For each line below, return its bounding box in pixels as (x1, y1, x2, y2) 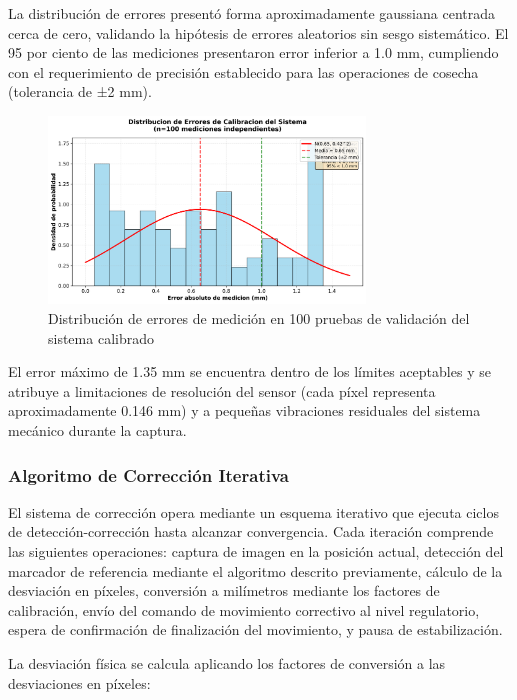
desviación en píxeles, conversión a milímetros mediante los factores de (8, 580, 440, 601)
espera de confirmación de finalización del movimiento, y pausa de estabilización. (8, 619, 503, 640)
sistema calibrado (48, 327, 154, 348)
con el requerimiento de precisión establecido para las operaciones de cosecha (8, 61, 479, 82)
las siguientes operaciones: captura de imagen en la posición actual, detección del (8, 541, 504, 562)
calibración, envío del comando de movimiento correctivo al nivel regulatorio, (8, 599, 480, 620)
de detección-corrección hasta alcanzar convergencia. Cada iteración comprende (8, 521, 494, 542)
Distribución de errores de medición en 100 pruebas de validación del (48, 308, 470, 329)
